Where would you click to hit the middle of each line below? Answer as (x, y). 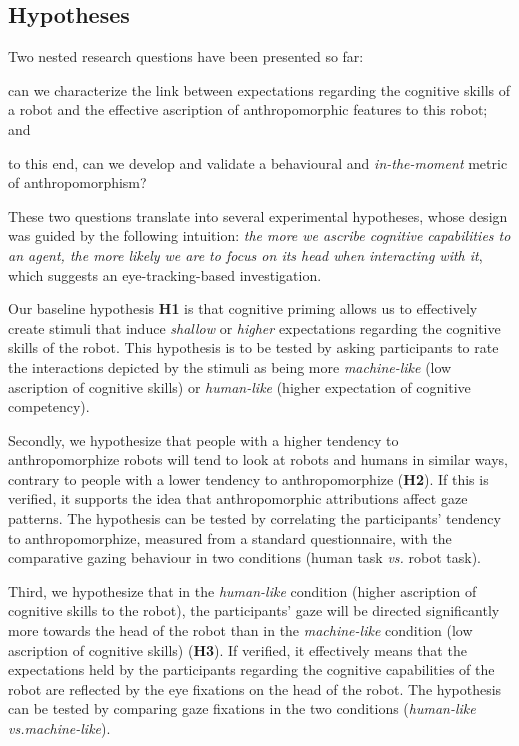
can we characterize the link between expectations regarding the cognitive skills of (259, 89)
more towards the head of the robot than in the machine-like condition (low (240, 630)
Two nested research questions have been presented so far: (186, 56)
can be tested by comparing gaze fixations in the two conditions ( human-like (242, 708)
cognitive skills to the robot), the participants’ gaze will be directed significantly (254, 610)
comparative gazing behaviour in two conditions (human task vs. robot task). (245, 557)
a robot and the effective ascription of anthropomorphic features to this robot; (248, 109)
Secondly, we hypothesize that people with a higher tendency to (203, 439)
